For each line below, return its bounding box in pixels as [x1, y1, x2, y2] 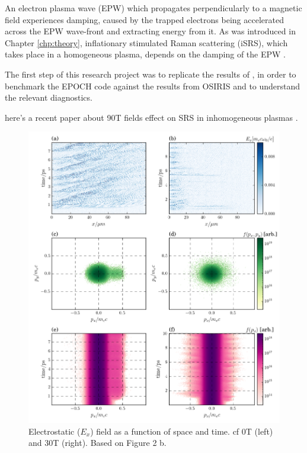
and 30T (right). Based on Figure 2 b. [28, 436, 167, 449]
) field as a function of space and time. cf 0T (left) [90, 425, 273, 437]
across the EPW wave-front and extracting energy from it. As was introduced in [5, 25, 296, 37]
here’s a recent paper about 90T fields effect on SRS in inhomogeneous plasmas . [5, 111, 298, 123]
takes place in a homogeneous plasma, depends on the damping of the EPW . [5, 48, 286, 60]
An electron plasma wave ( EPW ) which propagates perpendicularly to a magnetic [5, 2, 302, 14]
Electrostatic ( [28, 425, 81, 437]
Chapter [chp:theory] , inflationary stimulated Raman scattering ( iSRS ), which [5, 36, 288, 49]
